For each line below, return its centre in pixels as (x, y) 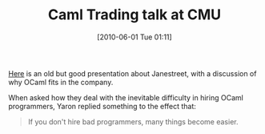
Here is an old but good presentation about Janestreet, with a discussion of (132, 73)
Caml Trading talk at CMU (135, 15)
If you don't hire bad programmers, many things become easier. (133, 121)
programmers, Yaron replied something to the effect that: (102, 106)
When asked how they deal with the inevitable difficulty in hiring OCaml (126, 97)
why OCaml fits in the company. (61, 82)
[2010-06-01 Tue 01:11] (135, 37)
